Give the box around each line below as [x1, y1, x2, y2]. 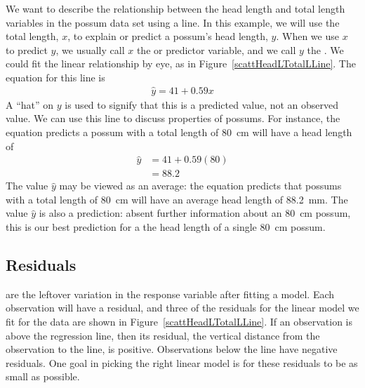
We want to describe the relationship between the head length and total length [6, 1, 345, 15]
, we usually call [55, 42, 125, 57]
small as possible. [6, 369, 80, 384]
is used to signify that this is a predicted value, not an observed [65, 97, 339, 112]
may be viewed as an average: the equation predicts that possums [59, 178, 342, 193]
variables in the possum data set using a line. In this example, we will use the [6, 15, 340, 29]
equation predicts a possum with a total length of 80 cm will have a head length [6, 125, 352, 139]
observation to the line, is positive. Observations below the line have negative [6, 342, 338, 356]
